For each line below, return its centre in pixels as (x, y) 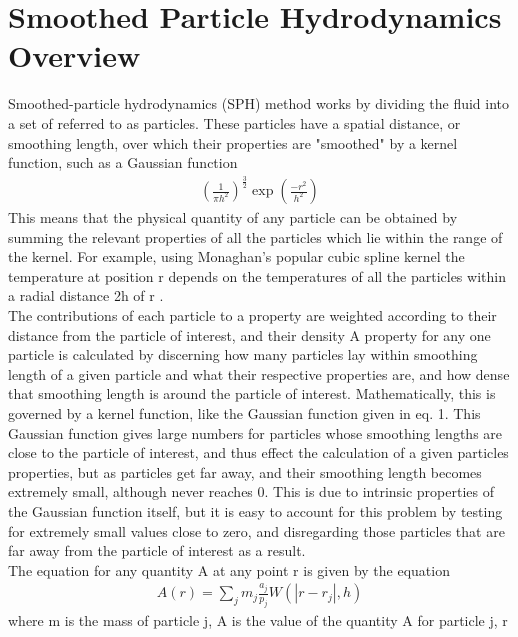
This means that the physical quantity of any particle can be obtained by (233, 217)
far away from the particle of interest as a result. (157, 550)
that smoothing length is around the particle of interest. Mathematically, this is (252, 393)
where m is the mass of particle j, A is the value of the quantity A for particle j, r (258, 620)
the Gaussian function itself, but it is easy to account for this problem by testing (255, 510)
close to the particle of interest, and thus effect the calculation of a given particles (258, 452)
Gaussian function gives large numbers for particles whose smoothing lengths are (255, 432)
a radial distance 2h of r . (86, 295)
